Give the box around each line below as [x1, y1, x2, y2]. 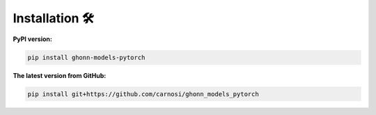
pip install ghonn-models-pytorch [27, 53, 146, 61]
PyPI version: [13, 35, 52, 43]
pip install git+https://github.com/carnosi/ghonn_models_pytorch [27, 90, 259, 98]
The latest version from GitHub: [13, 71, 107, 79]
